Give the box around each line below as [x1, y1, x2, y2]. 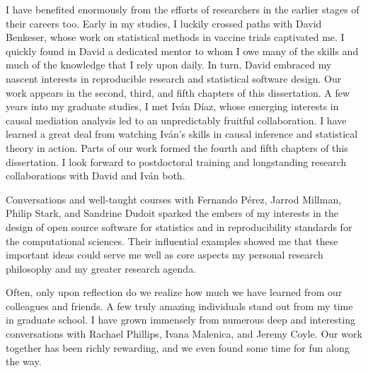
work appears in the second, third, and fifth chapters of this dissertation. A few [6, 85, 350, 100]
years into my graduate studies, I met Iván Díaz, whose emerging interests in [6, 99, 339, 114]
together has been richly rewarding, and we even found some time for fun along [6, 340, 350, 355]
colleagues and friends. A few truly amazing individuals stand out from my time [6, 298, 353, 313]
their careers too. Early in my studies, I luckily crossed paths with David [6, 16, 322, 30]
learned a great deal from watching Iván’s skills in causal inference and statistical [6, 126, 358, 141]
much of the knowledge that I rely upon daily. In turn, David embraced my [6, 57, 332, 72]
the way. [6, 354, 42, 369]
